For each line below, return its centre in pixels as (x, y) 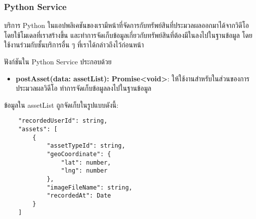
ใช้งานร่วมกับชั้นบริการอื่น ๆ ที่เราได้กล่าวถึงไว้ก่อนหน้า (74, 45)
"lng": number (84, 171)
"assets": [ (38, 129)
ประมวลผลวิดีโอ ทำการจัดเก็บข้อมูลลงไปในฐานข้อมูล (83, 88)
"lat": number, (86, 162)
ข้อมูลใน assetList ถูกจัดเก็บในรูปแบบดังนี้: (61, 105)
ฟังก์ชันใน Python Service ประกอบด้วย (58, 61)
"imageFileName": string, (89, 187)
